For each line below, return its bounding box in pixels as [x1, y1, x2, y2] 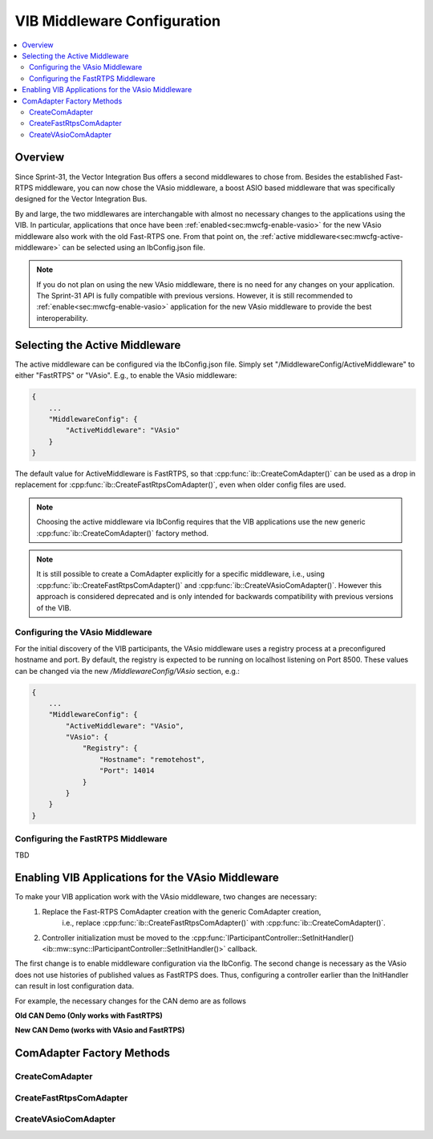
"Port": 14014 [99, 766, 156, 776]
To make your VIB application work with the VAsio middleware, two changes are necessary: [14, 892, 318, 902]
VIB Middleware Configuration [14, 12, 221, 30]
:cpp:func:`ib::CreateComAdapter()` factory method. [36, 528, 208, 537]
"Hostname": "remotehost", [99, 755, 206, 764]
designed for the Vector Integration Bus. [14, 194, 148, 204]
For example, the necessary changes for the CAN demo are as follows [14, 995, 246, 1006]
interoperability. [36, 313, 88, 322]
